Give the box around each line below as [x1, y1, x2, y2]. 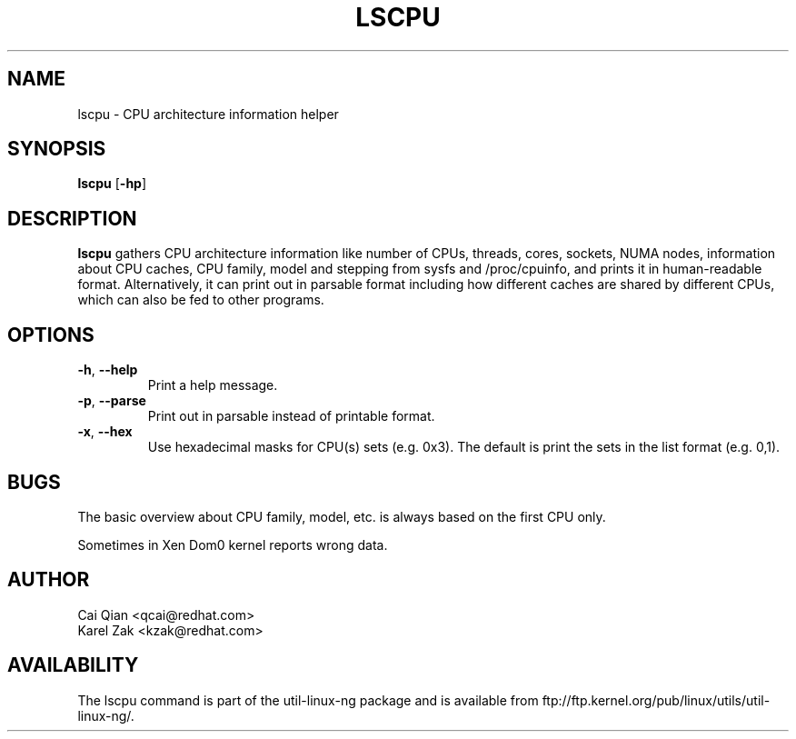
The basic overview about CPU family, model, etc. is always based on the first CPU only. [77, 508, 606, 524]
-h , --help [77, 362, 138, 378]
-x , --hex [77, 424, 133, 440]
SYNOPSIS [7, 137, 106, 161]
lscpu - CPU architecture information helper [77, 105, 339, 122]
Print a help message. [147, 377, 278, 394]
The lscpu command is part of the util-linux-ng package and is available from [77, 692, 539, 708]
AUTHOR [7, 568, 90, 592]
